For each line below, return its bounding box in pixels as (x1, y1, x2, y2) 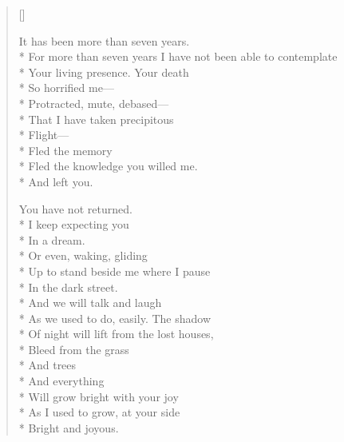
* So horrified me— (18, 79, 114, 96)
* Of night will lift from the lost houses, (18, 325, 214, 342)
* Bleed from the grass (18, 340, 129, 357)
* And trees (18, 356, 77, 373)
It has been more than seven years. (18, 32, 190, 49)
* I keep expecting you (18, 216, 129, 233)
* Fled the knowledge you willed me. (18, 157, 198, 174)
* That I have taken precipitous (18, 110, 174, 127)
